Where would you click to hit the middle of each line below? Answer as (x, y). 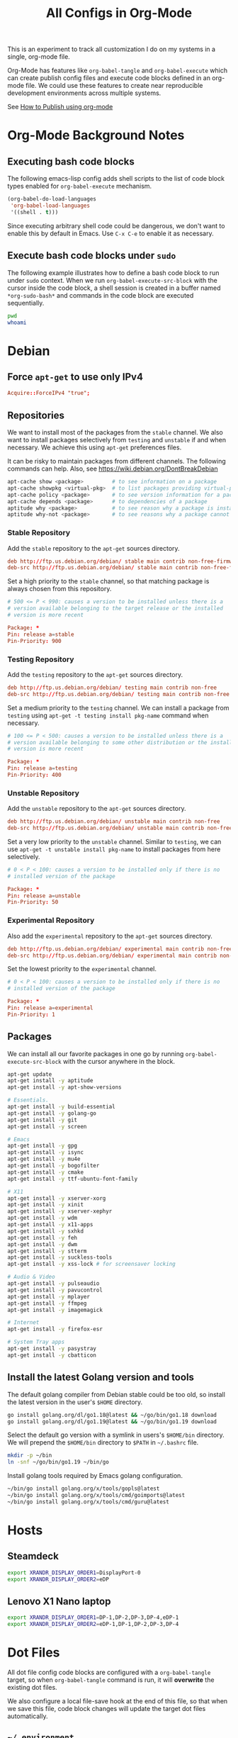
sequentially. (26, 303)
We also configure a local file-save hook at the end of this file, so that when (118, 1701)
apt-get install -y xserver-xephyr (60, 1211)
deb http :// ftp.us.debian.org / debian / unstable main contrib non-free (114, 822)
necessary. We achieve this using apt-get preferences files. (95, 447)
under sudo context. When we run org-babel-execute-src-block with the (112, 280)
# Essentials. (28, 1100)
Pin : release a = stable (41, 634)
